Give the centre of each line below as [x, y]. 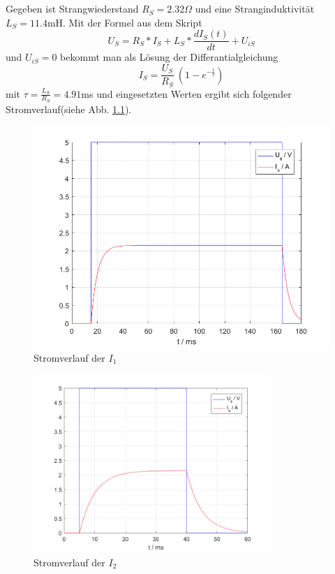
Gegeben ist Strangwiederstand [72, 9]
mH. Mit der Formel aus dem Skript [125, 22]
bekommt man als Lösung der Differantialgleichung [169, 57]
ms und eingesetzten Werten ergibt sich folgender [186, 93]
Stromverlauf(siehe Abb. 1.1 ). [69, 109]
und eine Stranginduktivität [255, 9]
